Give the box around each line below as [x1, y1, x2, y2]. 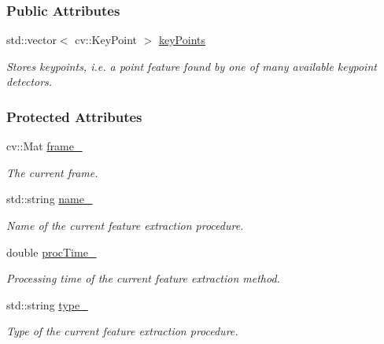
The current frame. [6, 164, 98, 180]
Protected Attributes [6, 106, 142, 126]
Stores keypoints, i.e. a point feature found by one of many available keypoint [6, 57, 377, 74]
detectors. [6, 73, 53, 90]
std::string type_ [6, 296, 88, 313]
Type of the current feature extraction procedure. [6, 323, 238, 339]
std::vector [6, 31, 57, 48]
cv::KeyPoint [75, 31, 137, 48]
